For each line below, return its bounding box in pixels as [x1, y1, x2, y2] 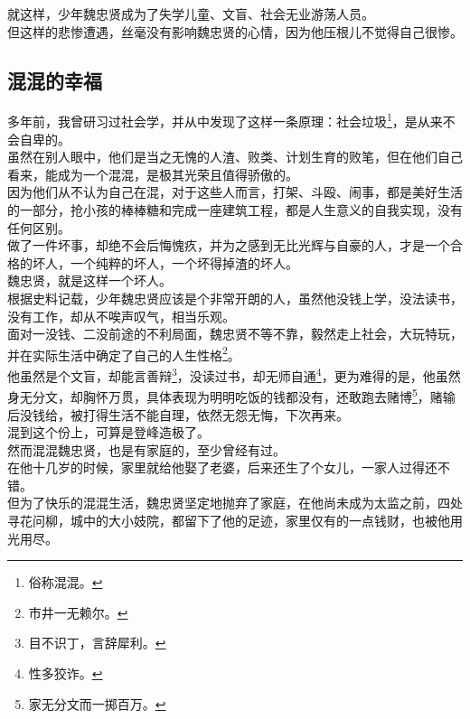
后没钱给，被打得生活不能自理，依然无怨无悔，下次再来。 [7, 405, 349, 424]
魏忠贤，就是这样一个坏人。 [7, 271, 172, 290]
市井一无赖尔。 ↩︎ [28, 602, 128, 621]
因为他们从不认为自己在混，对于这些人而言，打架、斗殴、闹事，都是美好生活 [7, 182, 463, 201]
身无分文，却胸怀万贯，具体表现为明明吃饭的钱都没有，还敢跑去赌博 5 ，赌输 [7, 385, 456, 406]
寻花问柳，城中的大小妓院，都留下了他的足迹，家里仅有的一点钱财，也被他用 [7, 511, 463, 530]
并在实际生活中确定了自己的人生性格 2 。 [7, 342, 240, 364]
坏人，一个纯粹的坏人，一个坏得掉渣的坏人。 [32, 253, 298, 272]
